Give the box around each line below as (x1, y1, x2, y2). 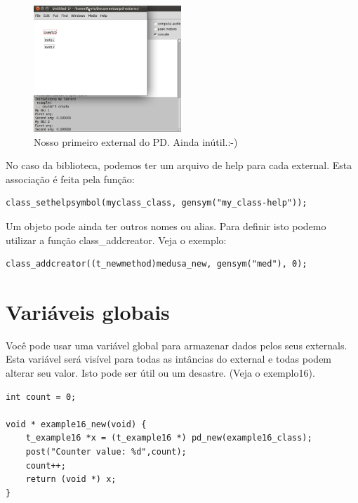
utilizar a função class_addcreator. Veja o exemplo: (6, 232, 227, 247)
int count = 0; (6, 391, 77, 402)
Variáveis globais (6, 297, 170, 326)
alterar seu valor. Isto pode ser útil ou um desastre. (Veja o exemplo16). (6, 365, 315, 380)
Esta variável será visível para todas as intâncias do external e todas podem (6, 351, 332, 366)
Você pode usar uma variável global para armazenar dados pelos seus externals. (6, 337, 347, 352)
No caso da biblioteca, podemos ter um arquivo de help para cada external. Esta (6, 158, 352, 173)
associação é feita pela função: (6, 171, 135, 186)
